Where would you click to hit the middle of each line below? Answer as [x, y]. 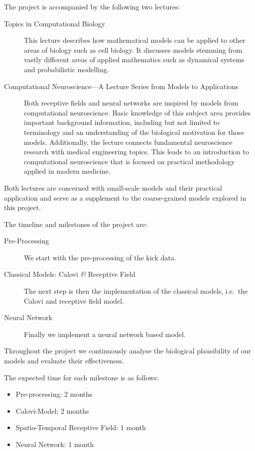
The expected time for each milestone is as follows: [81, 377]
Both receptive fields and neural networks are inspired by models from [131, 103]
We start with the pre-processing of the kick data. [100, 257]
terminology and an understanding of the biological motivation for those [134, 132]
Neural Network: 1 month [55, 444]
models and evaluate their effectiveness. [64, 361]
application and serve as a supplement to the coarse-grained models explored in [125, 197]
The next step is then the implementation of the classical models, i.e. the [136, 291]
